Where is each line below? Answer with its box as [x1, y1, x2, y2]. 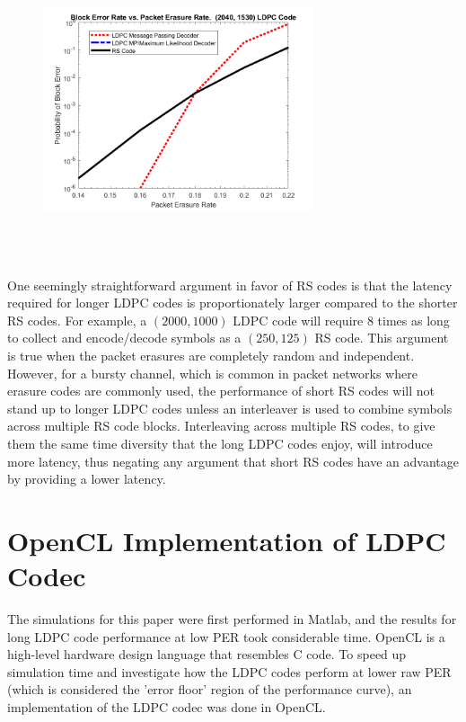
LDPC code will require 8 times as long [233, 310, 450, 329]
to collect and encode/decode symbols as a [7, 328, 242, 347]
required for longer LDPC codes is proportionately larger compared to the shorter [7, 293, 458, 312]
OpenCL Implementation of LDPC [7, 521, 446, 558]
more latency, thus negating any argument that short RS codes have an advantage [7, 451, 459, 470]
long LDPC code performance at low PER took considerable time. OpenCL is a [7, 627, 445, 646]
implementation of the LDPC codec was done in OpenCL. [7, 698, 326, 716]
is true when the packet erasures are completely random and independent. [7, 345, 415, 364]
